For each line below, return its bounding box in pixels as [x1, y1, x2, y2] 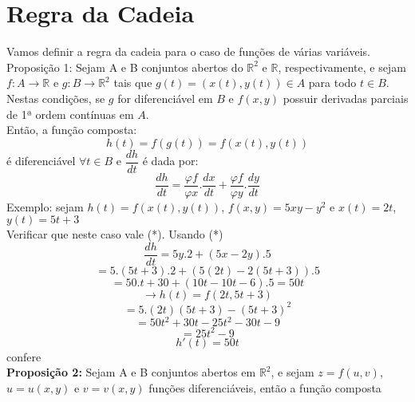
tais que [113, 74, 152, 91]
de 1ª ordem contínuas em [6, 105, 134, 122]
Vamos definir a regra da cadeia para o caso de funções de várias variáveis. [6, 43, 370, 60]
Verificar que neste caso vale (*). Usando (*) [6, 226, 223, 242]
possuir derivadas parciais [283, 89, 409, 106]
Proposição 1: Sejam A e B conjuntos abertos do [6, 58, 243, 75]
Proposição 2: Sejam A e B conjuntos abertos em [6, 364, 256, 380]
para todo [308, 74, 357, 91]
